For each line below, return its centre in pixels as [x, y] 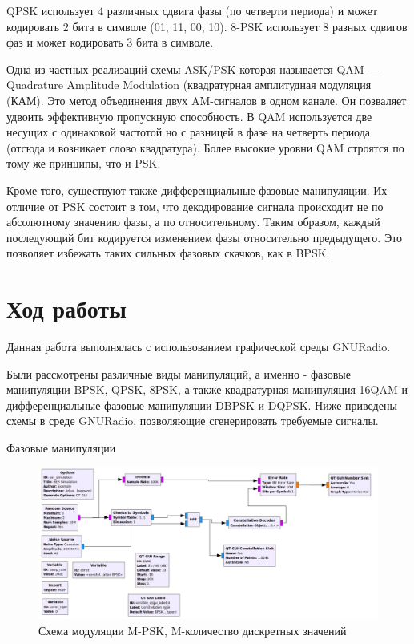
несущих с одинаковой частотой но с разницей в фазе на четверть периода [189, 132]
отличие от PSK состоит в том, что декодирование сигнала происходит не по [195, 206]
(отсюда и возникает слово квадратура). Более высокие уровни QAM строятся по [205, 147]
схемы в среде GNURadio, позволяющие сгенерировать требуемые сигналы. [193, 421]
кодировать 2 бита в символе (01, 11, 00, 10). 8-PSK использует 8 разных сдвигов [207, 26]
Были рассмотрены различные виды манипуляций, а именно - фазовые [179, 373]
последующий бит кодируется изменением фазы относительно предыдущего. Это [205, 237]
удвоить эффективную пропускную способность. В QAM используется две [189, 116]
